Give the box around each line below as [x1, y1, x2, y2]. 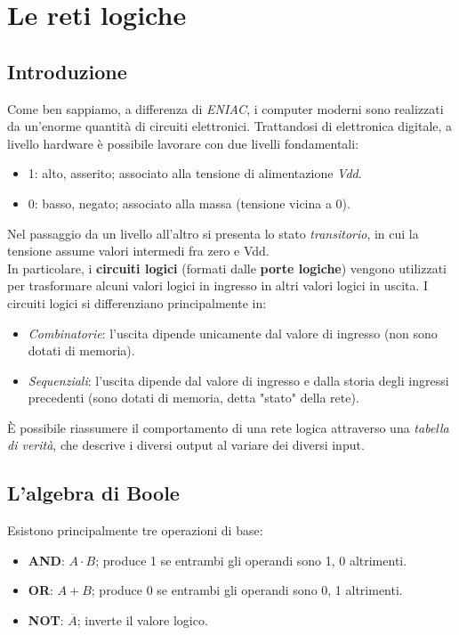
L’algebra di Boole [7, 479, 180, 507]
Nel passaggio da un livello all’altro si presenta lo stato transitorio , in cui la [7, 224, 419, 242]
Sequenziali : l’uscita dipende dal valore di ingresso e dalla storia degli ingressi [28, 370, 449, 389]
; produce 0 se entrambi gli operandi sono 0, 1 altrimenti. [91, 581, 403, 599]
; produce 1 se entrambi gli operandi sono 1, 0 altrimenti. [95, 550, 407, 569]
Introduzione [7, 57, 127, 85]
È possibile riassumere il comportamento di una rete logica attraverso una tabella [7, 418, 449, 436]
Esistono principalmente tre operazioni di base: [7, 521, 263, 540]
